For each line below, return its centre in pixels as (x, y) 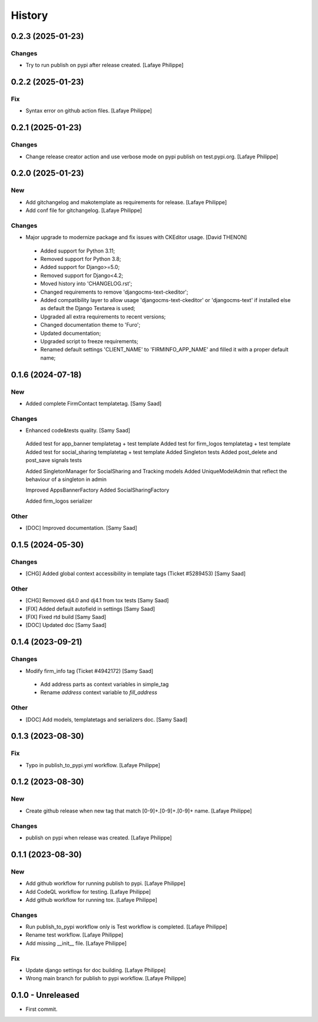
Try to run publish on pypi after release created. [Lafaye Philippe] (105, 65)
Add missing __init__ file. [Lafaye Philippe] (76, 943)
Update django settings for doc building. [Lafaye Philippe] (96, 970)
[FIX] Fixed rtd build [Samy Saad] (66, 617)
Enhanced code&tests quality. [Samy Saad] (78, 430)
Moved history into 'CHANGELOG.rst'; (86, 284)
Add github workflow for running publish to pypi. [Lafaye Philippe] (105, 884)
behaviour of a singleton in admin (66, 479)
